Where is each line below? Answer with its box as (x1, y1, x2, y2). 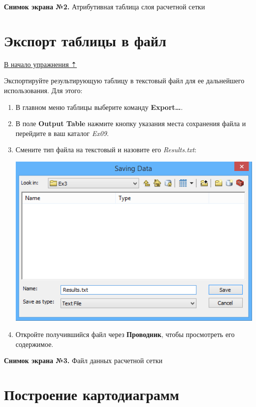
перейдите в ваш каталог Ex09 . (15, 128, 109, 138)
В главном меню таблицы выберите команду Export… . (15, 102, 183, 112)
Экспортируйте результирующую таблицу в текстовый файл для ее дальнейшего (4, 75, 245, 86)
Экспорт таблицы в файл (4, 30, 166, 50)
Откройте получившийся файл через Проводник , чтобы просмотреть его (15, 329, 235, 339)
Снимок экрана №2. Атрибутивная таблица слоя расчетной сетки (4, 1, 205, 11)
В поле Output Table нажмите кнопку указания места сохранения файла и (15, 118, 246, 129)
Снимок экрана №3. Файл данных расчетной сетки (4, 355, 162, 366)
